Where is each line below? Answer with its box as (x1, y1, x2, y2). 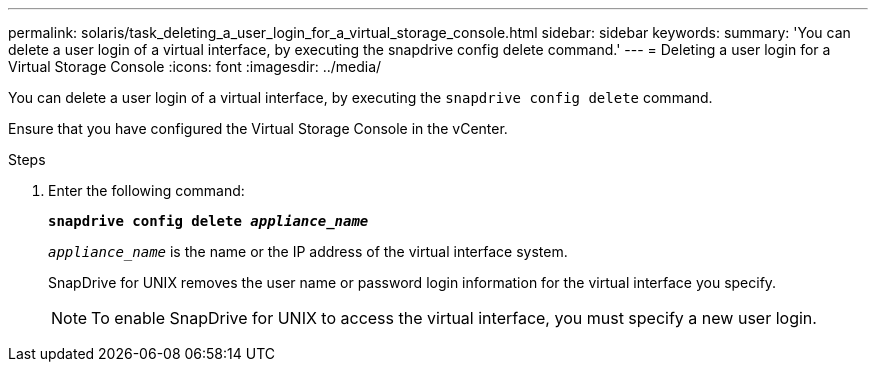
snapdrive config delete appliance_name (48, 213, 369, 229)
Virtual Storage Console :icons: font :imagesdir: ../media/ (8, 58, 382, 75)
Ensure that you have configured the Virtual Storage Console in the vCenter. (8, 120, 508, 137)
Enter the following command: (48, 182, 245, 199)
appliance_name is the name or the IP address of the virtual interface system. (48, 243, 568, 260)
